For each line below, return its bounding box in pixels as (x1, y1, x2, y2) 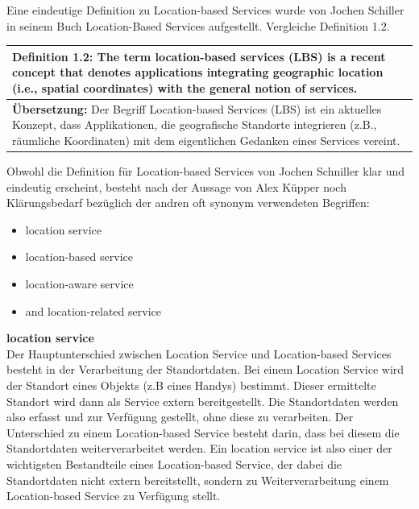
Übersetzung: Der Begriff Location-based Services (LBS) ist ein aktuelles (12, 100, 382, 117)
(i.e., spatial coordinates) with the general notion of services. (12, 79, 358, 96)
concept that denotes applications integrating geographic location (12, 64, 384, 81)
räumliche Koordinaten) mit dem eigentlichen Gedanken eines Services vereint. (12, 131, 400, 148)
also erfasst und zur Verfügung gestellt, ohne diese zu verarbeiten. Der (6, 408, 354, 425)
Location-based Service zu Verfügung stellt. (6, 487, 221, 504)
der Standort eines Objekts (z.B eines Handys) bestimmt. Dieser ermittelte (6, 376, 376, 393)
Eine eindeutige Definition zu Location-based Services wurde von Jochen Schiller (6, 2, 404, 18)
